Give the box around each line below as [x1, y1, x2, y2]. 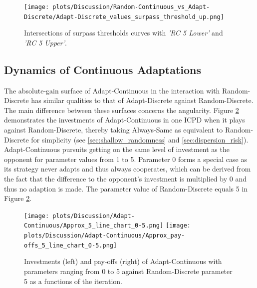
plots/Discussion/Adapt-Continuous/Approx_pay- [24, 232, 185, 239]
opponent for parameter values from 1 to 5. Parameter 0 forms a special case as [4, 153, 247, 164]
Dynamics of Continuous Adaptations [4, 61, 202, 77]
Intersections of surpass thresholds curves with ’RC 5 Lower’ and [24, 27, 223, 38]
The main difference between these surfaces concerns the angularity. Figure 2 [4, 104, 239, 115]
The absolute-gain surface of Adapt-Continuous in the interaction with [4, 85, 220, 95]
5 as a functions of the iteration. [24, 275, 122, 286]
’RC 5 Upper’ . [24, 37, 67, 47]
